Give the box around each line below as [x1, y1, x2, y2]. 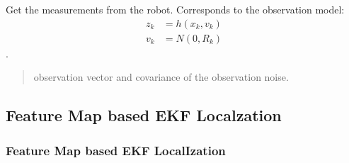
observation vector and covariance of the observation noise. [33, 69, 289, 84]
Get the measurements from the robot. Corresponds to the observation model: [6, 2, 345, 16]
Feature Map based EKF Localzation [6, 104, 282, 126]
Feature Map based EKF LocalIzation [6, 141, 226, 159]
